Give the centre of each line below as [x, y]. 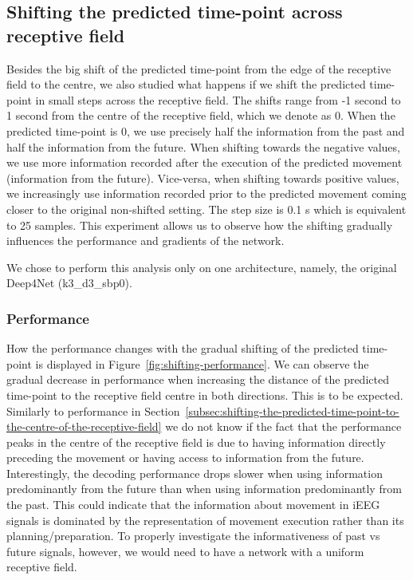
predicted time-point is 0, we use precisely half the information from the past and [206, 130]
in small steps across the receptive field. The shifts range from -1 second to [218, 99]
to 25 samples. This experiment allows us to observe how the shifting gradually [200, 225]
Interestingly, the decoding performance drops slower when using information [195, 473]
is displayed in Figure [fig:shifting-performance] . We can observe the [202, 363]
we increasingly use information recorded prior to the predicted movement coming [206, 193]
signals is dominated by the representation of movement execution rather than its [205, 520]
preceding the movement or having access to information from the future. [185, 458]
